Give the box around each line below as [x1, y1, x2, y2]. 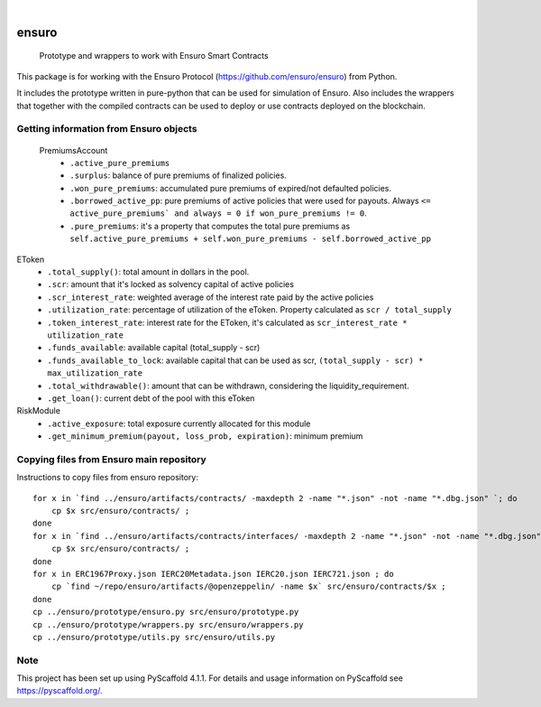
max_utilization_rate [47, 368, 143, 378]
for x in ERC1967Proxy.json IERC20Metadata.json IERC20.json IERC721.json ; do [32, 569, 394, 579]
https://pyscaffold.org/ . [16, 685, 103, 696]
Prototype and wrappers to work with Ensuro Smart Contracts [39, 51, 270, 61]
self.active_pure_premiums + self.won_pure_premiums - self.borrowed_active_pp [69, 234, 432, 244]
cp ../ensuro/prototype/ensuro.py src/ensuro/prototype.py [32, 607, 299, 618]
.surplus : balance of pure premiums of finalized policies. [69, 170, 288, 181]
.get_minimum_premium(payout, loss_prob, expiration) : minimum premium [47, 431, 363, 442]
